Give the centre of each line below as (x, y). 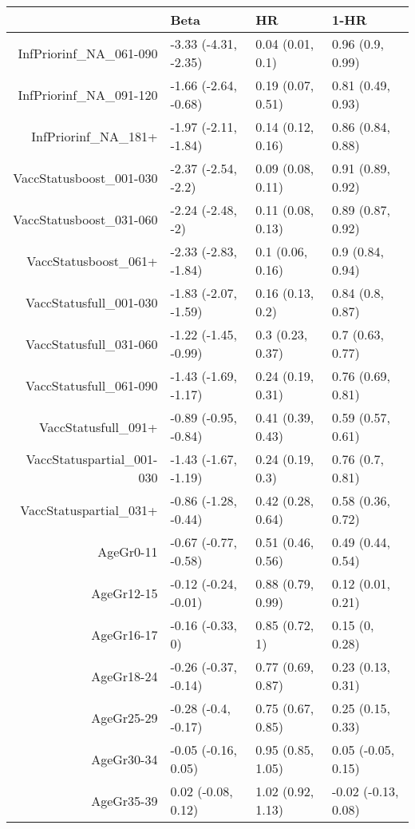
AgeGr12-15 (125, 593)
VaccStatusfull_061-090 (91, 385)
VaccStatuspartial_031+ (89, 510)
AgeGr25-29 (125, 717)
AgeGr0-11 (128, 551)
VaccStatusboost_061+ (92, 260)
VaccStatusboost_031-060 (85, 219)
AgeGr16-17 (125, 634)
